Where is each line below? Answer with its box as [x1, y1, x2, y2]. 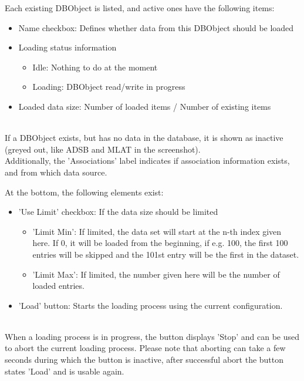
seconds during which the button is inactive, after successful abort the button [5, 353, 284, 366]
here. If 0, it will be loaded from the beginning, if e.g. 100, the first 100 [32, 237, 288, 249]
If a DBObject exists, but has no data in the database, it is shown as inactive [5, 132, 283, 144]
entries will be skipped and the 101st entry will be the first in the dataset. [32, 248, 299, 260]
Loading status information [18, 41, 117, 53]
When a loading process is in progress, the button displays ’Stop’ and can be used [5, 330, 300, 342]
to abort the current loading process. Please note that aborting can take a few [5, 342, 286, 354]
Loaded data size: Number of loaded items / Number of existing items [18, 100, 271, 112]
